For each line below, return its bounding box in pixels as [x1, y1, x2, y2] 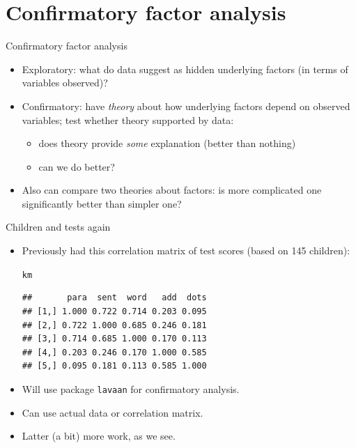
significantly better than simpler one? [22, 196, 182, 210]
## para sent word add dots [22, 293, 207, 303]
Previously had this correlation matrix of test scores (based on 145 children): [22, 243, 350, 258]
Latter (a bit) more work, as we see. [22, 428, 176, 443]
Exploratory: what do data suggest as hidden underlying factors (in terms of [22, 61, 348, 76]
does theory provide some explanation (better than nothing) [38, 136, 296, 150]
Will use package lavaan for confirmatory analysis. [22, 381, 240, 396]
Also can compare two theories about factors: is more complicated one [22, 183, 322, 197]
